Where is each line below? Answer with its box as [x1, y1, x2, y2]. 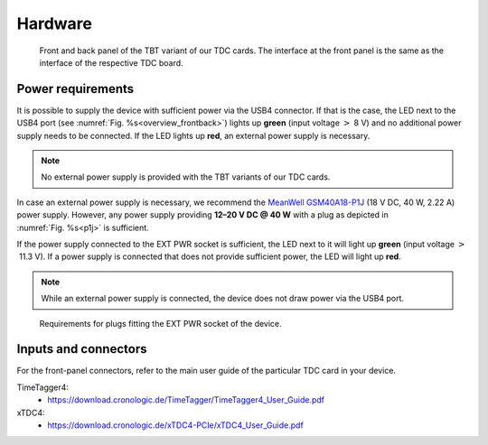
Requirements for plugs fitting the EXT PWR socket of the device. [39, 318, 282, 329]
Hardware [16, 14, 92, 33]
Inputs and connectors [16, 341, 147, 357]
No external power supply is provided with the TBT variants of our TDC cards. [41, 172, 331, 182]
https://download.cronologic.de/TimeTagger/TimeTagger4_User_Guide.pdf [47, 394, 325, 405]
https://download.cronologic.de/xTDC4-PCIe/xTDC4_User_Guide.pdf [47, 420, 305, 431]
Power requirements [16, 81, 135, 97]
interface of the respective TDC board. [39, 57, 184, 68]
